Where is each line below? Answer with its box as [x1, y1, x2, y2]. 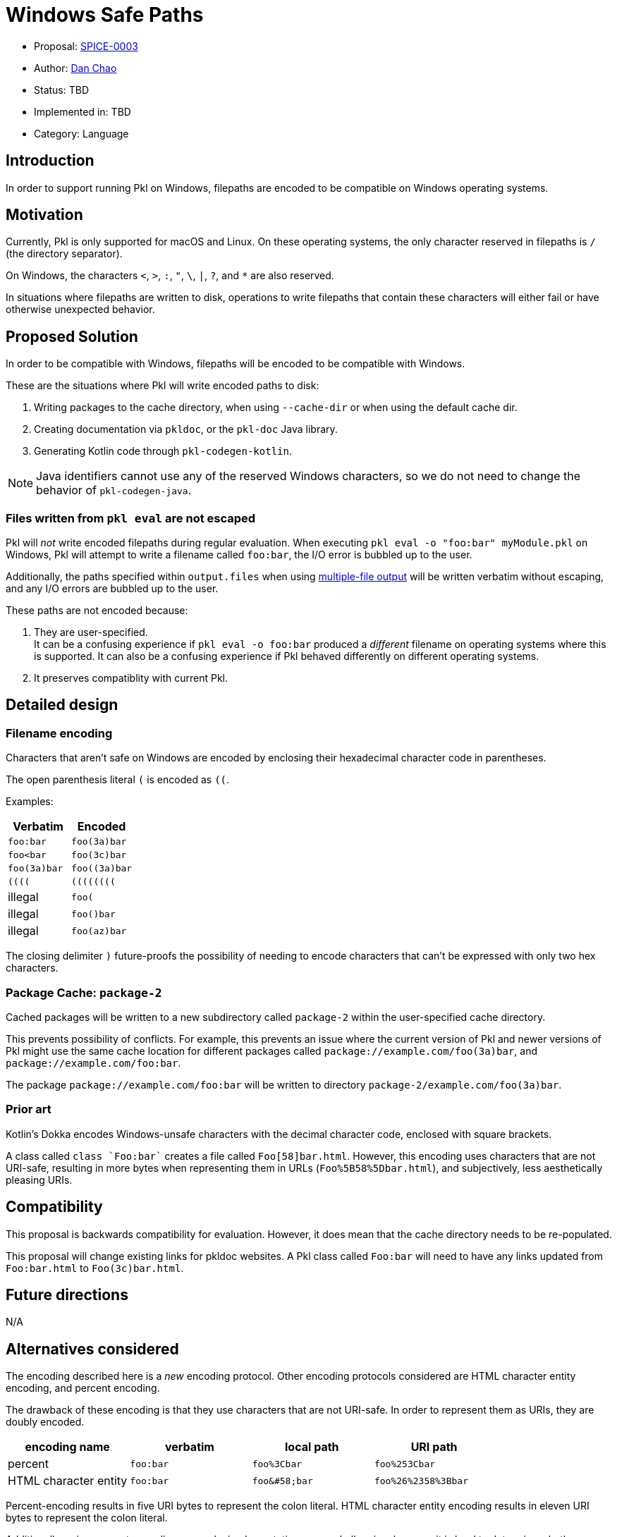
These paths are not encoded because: [6, 604, 188, 617]
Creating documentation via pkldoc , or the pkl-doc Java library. [34, 423, 338, 436]
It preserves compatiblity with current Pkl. [34, 672, 228, 685]
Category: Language [34, 127, 129, 140]
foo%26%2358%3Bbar [374, 1475, 468, 1486]
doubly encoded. [6, 1416, 85, 1428]
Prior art [6, 1102, 51, 1117]
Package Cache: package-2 [6, 985, 162, 1000]
